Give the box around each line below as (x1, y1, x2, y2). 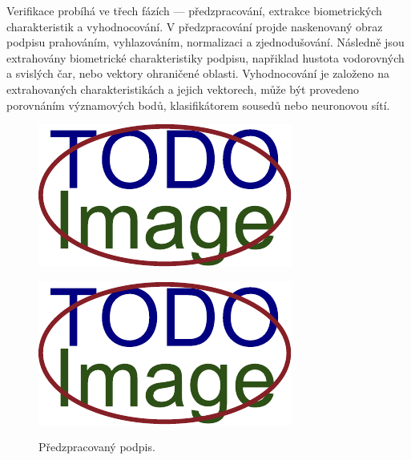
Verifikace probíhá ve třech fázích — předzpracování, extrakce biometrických (6, 2, 382, 18)
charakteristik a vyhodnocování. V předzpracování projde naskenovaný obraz (6, 18, 383, 34)
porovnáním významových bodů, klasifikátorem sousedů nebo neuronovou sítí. (6, 96, 390, 113)
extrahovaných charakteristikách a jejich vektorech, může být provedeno (6, 80, 360, 97)
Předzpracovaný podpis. (38, 438, 155, 455)
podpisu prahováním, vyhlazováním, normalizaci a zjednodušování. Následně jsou (6, 34, 405, 50)
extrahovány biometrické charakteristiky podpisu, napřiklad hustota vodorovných (6, 49, 405, 66)
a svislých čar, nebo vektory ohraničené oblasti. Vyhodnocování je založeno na (6, 65, 389, 82)
